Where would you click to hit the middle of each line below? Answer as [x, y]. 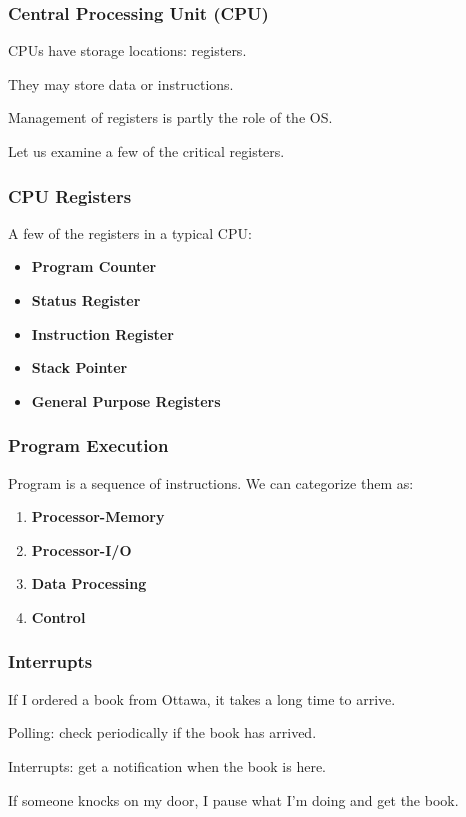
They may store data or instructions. [121, 83]
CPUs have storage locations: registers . [127, 50]
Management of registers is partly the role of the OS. [170, 117]
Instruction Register [102, 333]
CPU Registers [70, 195]
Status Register [86, 300]
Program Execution [88, 445]
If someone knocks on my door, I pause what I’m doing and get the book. [233, 799]
